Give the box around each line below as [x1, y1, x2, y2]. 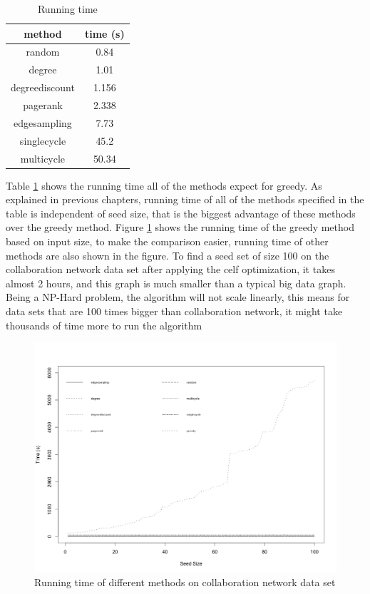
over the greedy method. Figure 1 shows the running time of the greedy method [6, 220, 354, 235]
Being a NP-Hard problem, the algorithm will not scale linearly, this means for [6, 290, 350, 304]
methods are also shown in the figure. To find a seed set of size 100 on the [6, 247, 329, 262]
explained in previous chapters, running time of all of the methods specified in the [6, 192, 364, 207]
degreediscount [11, 80, 75, 95]
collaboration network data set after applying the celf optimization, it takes [6, 262, 335, 277]
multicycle [20, 150, 66, 165]
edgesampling [14, 115, 72, 130]
